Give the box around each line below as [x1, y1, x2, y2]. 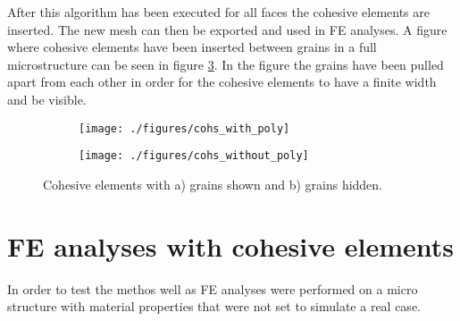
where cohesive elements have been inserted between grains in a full [7, 38, 377, 56]
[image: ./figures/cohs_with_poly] [79, 122, 290, 135]
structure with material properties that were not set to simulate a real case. [7, 297, 421, 316]
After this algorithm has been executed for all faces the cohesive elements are [7, 3, 430, 21]
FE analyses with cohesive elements [7, 227, 455, 264]
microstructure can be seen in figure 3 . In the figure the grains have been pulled [7, 55, 444, 73]
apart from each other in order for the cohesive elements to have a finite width [7, 72, 437, 91]
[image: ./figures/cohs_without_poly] [79, 149, 309, 163]
